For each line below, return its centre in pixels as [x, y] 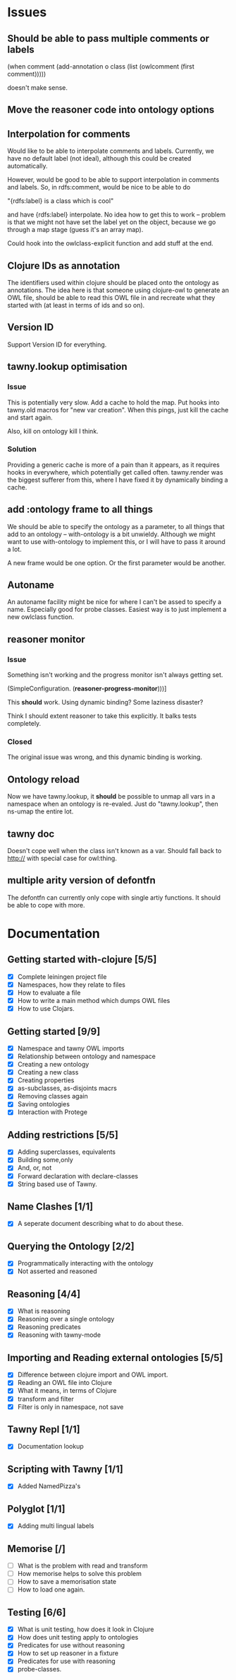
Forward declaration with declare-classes [78, 1176]
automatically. [27, 166]
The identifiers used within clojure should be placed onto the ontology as [113, 283]
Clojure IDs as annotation [64, 266]
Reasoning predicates [49, 1327]
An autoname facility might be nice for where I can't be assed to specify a [114, 602]
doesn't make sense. [38, 88]
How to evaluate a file [49, 992]
